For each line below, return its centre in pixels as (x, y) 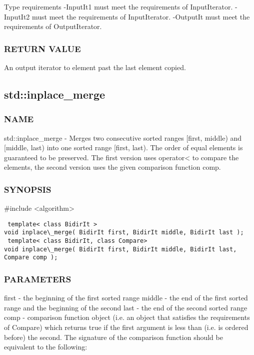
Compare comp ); (31, 258)
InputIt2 (17, 16)
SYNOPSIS (28, 189)
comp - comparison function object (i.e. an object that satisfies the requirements (127, 317)
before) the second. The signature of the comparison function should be (113, 337)
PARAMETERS (38, 279)
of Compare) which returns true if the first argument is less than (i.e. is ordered (126, 327)
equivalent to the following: (46, 347)
